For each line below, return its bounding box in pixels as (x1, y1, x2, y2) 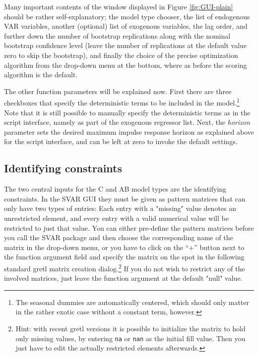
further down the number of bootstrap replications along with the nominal (4, 30, 231, 41)
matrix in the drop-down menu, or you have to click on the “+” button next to (4, 242, 245, 252)
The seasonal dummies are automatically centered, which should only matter (15, 297, 249, 307)
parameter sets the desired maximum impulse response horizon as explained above (4, 126, 254, 137)
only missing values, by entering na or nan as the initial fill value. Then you (15, 333, 246, 343)
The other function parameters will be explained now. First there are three (4, 86, 232, 96)
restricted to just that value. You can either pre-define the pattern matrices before (4, 222, 254, 233)
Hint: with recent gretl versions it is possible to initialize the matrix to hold (15, 323, 246, 333)
